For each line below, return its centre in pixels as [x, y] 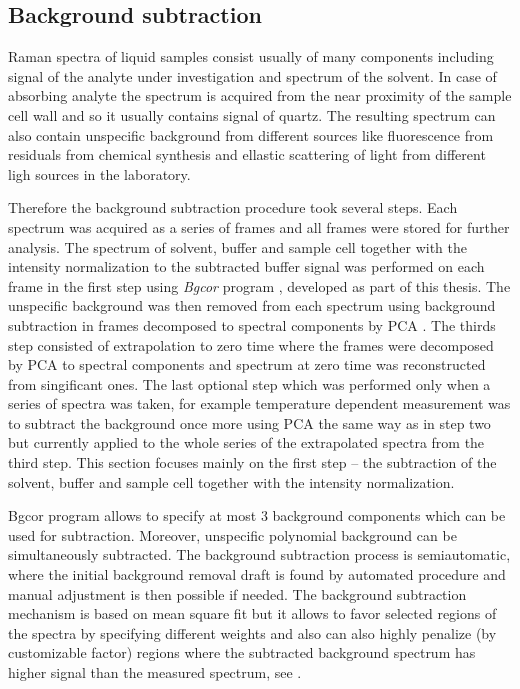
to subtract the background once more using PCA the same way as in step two [249, 422]
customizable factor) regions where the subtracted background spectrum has [242, 652]
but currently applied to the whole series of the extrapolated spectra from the [246, 442]
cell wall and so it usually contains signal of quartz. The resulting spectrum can [252, 114]
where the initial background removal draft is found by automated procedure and [257, 574]
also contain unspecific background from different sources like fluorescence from [251, 134]
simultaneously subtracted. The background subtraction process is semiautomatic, [259, 554]
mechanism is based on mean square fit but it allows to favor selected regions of [252, 613]
